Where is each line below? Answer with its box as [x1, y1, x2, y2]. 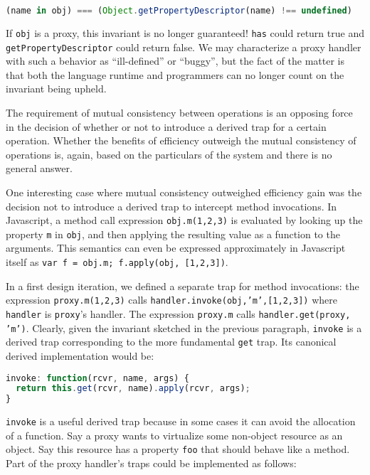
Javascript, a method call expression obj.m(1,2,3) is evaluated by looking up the [6, 213, 363, 228]
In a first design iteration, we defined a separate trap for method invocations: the [6, 278, 359, 293]
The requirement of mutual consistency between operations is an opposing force [6, 105, 353, 119]
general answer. [6, 161, 73, 176]
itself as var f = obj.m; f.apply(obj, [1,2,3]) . [6, 255, 228, 269]
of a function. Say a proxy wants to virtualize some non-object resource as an [6, 427, 343, 442]
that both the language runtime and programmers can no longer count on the [6, 67, 344, 82]
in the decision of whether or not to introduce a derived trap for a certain [6, 119, 327, 134]
